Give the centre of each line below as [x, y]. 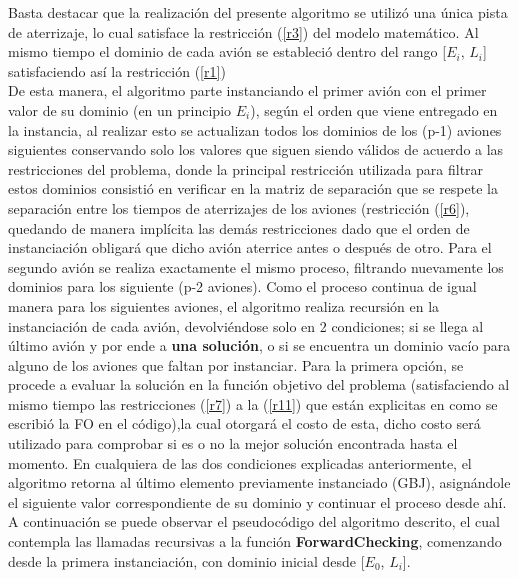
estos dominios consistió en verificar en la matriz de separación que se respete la [253, 188]
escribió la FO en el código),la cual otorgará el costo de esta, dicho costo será [244, 423]
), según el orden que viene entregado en [374, 109]
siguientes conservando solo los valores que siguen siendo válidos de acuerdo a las [256, 149]
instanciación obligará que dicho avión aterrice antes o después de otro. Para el [250, 247]
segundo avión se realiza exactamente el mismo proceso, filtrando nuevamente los [256, 266]
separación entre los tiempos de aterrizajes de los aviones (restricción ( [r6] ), [239, 207]
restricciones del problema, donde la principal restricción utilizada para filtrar [246, 168]
